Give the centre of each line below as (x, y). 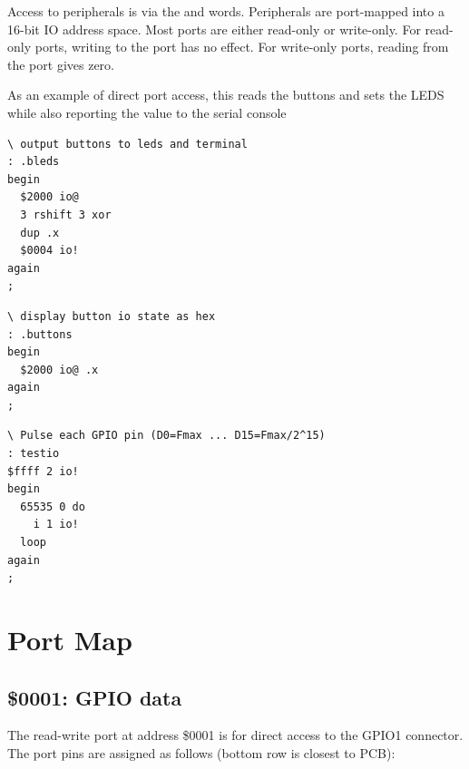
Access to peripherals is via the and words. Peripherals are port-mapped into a (226, 11)
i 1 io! (56, 525)
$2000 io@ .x (59, 370)
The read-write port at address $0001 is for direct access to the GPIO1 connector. (235, 735)
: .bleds (34, 162)
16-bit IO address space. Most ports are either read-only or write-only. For (214, 29)
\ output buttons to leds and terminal (127, 144)
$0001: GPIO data (95, 697)
